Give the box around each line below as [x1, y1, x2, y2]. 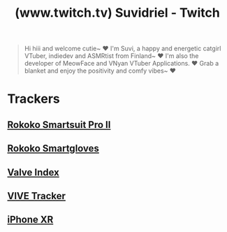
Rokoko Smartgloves [7, 143, 100, 154]
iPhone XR [7, 214, 54, 226]
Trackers [7, 91, 61, 107]
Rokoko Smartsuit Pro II [7, 119, 111, 131]
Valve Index [7, 166, 59, 178]
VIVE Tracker [7, 190, 66, 202]
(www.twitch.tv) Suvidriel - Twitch [15, 5, 220, 21]
